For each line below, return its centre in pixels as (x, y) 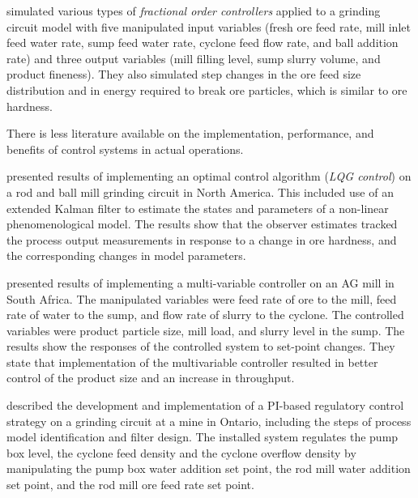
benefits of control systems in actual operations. (125, 149)
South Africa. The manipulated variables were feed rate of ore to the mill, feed (202, 298)
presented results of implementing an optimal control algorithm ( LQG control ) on (209, 176)
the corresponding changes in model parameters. (126, 255)
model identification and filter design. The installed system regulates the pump (203, 437)
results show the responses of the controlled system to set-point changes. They (201, 346)
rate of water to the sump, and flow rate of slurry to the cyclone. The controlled (205, 315)
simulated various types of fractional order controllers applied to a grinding (194, 11)
